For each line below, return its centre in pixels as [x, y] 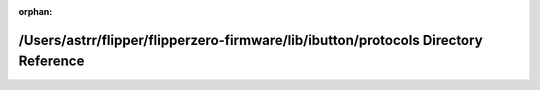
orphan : [35, 11]
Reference [51, 61]
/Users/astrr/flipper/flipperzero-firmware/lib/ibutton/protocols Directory [251, 40]
